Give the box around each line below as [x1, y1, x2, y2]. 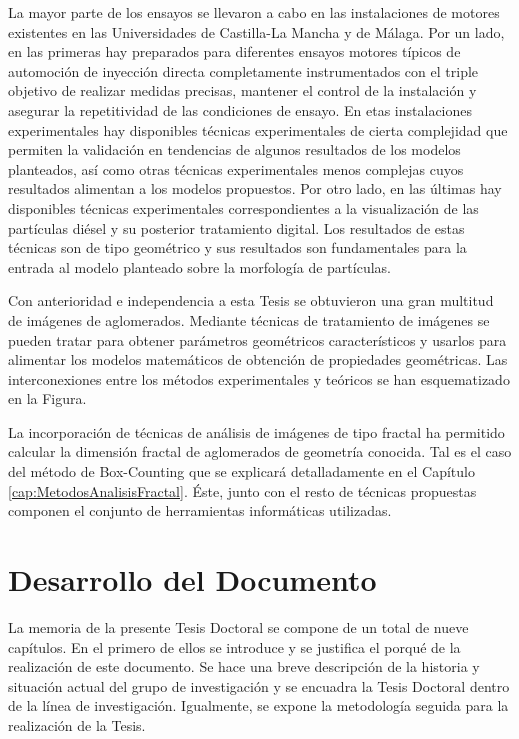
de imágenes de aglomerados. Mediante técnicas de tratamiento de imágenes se [8, 309, 490, 330]
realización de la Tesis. [8, 714, 146, 735]
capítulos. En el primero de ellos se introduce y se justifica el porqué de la [8, 636, 461, 657]
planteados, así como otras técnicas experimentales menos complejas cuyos [8, 158, 464, 179]
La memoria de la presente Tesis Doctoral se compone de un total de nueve [8, 616, 469, 637]
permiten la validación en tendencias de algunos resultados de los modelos [8, 139, 461, 160]
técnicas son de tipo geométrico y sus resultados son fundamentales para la [8, 237, 467, 258]
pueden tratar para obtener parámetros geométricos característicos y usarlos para [8, 329, 507, 350]
